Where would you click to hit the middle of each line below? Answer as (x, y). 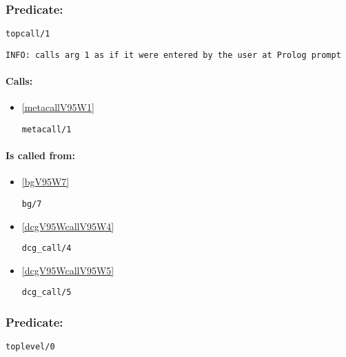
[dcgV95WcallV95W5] (68, 270)
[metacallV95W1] (58, 107)
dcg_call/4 (47, 248)
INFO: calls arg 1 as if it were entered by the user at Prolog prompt (173, 55)
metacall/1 (47, 129)
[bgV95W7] (45, 182)
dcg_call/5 (47, 293)
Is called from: (40, 155)
